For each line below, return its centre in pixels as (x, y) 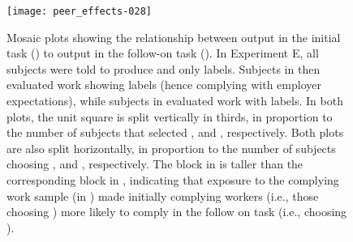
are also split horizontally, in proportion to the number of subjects (171, 148)
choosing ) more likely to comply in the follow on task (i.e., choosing (177, 212)
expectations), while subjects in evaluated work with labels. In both (175, 101)
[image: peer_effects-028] (79, 11)
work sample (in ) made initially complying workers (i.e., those (163, 195)
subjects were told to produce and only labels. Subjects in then (164, 68)
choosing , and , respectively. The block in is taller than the (155, 164)
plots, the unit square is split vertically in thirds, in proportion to (170, 116)
